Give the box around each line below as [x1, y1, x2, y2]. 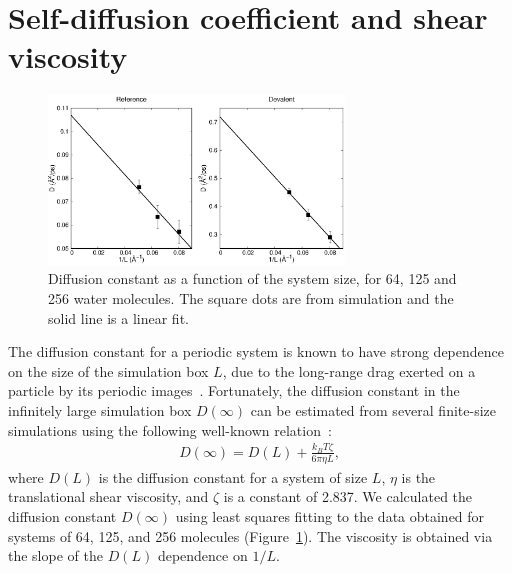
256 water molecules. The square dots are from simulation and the [48, 288, 454, 309]
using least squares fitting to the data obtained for [175, 505, 485, 526]
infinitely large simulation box [8, 400, 192, 421]
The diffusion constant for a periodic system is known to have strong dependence [8, 341, 505, 362]
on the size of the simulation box [8, 360, 209, 381]
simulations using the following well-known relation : [8, 419, 332, 440]
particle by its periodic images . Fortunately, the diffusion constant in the [8, 380, 460, 401]
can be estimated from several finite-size [250, 400, 496, 421]
